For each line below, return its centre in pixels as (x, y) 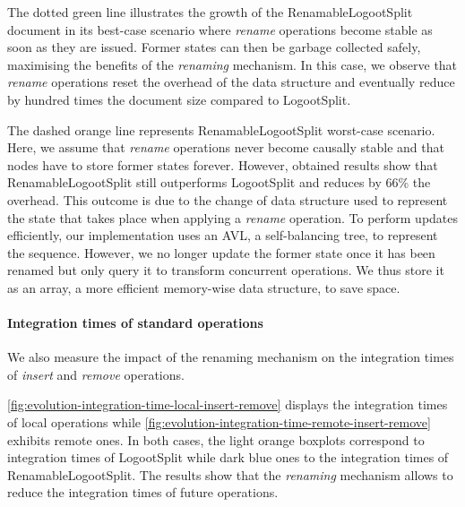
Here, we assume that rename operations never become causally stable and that (226, 147)
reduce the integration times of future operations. (143, 492)
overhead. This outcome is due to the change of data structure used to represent (228, 199)
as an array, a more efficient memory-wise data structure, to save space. (204, 287)
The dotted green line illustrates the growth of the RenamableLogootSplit (210, 12)
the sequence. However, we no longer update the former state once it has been (221, 252)
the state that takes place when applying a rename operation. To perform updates (233, 217)
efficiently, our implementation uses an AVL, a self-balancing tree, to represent (223, 235)
